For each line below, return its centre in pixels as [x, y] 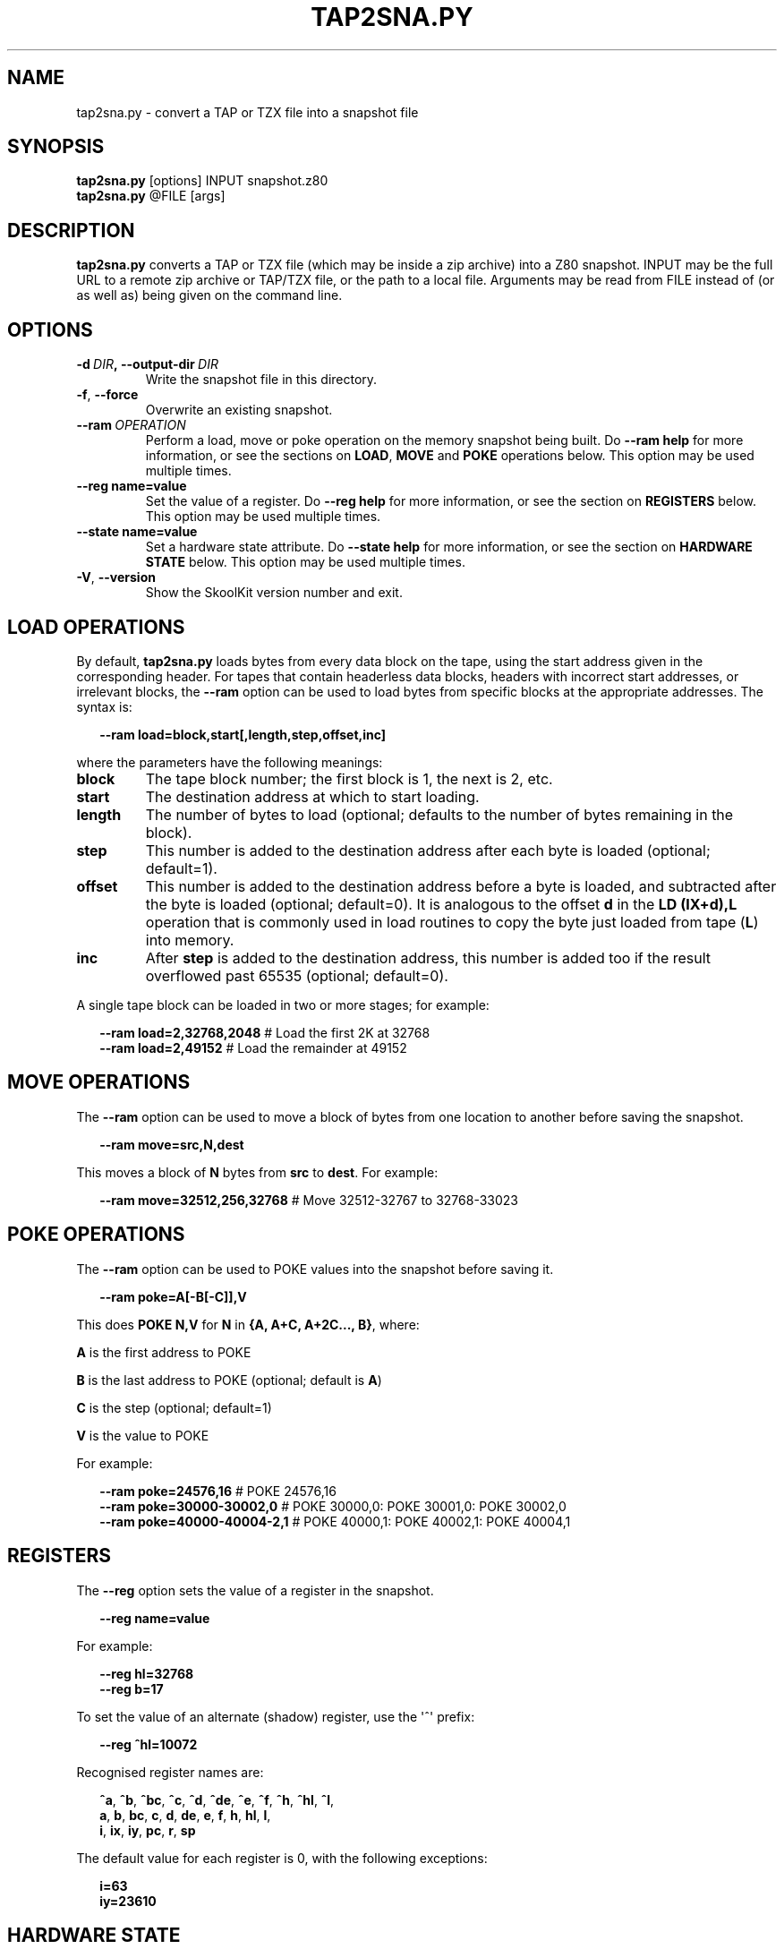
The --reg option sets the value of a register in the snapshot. [255, 1590]
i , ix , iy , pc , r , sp [148, 1830]
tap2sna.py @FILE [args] [151, 196]
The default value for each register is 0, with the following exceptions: [282, 1858]
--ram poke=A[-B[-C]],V [173, 1296]
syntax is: [104, 706]
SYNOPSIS [56, 147]
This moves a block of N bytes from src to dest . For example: [257, 1172]
